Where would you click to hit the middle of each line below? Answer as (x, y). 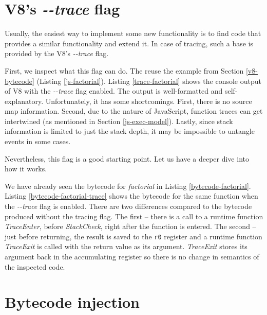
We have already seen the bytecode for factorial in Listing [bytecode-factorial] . (128, 186)
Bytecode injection (72, 302)
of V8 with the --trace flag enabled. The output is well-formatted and (114, 91)
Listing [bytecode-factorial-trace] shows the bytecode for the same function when (131, 196)
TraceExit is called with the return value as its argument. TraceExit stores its (126, 246)
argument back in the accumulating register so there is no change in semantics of (132, 257)
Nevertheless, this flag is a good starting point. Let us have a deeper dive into (127, 158)
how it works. (26, 169)
